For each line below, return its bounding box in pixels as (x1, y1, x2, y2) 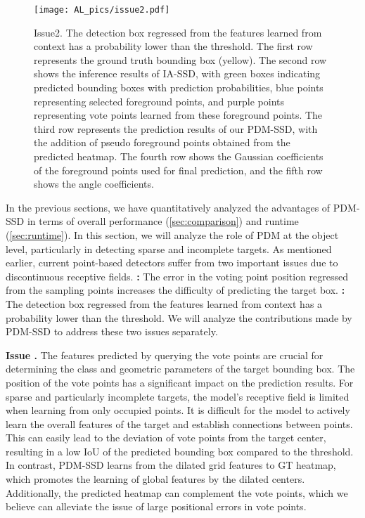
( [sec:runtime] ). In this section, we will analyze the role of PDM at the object (6, 227, 339, 242)
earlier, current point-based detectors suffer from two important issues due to (6, 255, 338, 270)
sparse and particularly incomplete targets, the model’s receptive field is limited (6, 389, 350, 403)
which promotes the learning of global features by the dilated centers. (6, 472, 305, 486)
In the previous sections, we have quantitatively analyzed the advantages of (6, 200, 331, 214)
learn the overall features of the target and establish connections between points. (6, 416, 353, 431)
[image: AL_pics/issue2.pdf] (34, 5, 170, 15)
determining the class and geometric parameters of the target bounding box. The (6, 361, 355, 376)
